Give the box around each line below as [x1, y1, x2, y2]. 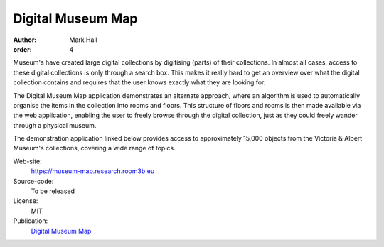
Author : [13, 35, 37, 44]
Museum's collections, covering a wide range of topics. [13, 144, 176, 153]
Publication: [13, 216, 48, 225]
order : [13, 45, 32, 53]
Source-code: [13, 177, 54, 185]
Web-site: [13, 157, 42, 165]
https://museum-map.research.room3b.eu [31, 167, 155, 175]
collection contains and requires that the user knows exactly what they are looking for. [13, 78, 266, 87]
